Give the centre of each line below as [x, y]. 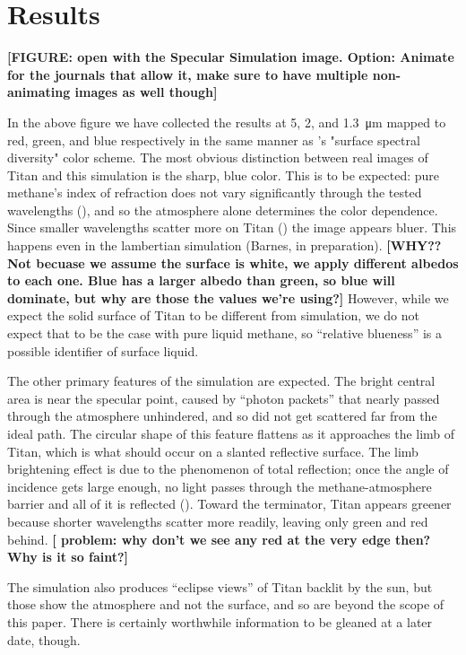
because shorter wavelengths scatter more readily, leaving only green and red [218, 521]
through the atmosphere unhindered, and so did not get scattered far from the [222, 416]
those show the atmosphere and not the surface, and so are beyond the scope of [226, 604]
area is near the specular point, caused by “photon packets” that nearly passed [224, 398]
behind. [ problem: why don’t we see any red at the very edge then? [219, 539]
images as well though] [146, 92]
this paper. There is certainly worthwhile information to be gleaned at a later [220, 621]
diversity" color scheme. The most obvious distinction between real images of [218, 157]
